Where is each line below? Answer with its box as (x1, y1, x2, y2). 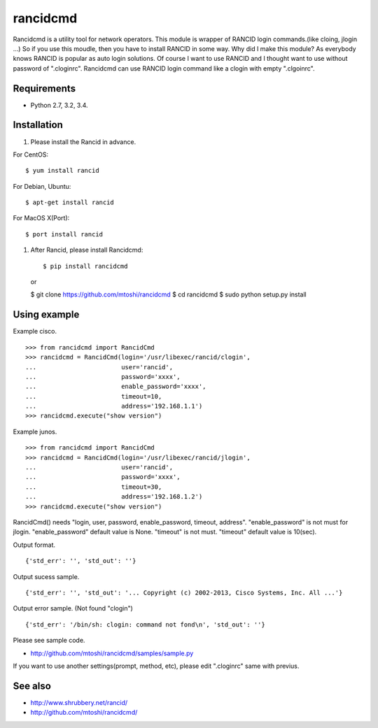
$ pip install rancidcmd (43, 262, 128, 270)
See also (13, 680, 52, 692)
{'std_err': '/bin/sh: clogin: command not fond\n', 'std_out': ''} (25, 620, 265, 629)
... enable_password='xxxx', (25, 383, 206, 391)
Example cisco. (13, 327, 57, 336)
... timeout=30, (25, 483, 162, 491)
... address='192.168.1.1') (25, 402, 203, 411)
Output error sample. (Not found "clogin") (13, 604, 133, 613)
